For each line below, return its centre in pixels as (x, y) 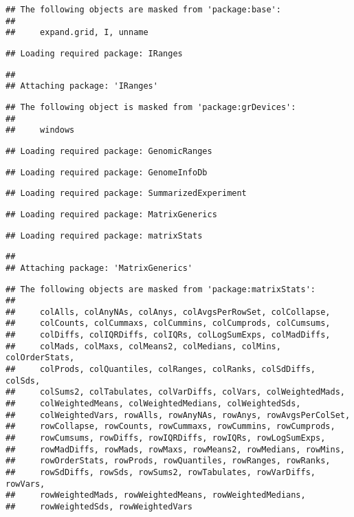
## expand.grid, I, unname (77, 33)
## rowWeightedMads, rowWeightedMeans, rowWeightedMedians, (156, 495)
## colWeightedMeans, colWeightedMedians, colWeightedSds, (153, 404)
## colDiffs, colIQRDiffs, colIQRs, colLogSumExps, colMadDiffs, (168, 335)
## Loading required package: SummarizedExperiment (126, 194)
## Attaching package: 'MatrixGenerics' (99, 268)
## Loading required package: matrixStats (104, 235)
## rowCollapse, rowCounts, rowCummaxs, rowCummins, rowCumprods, (170, 427)
